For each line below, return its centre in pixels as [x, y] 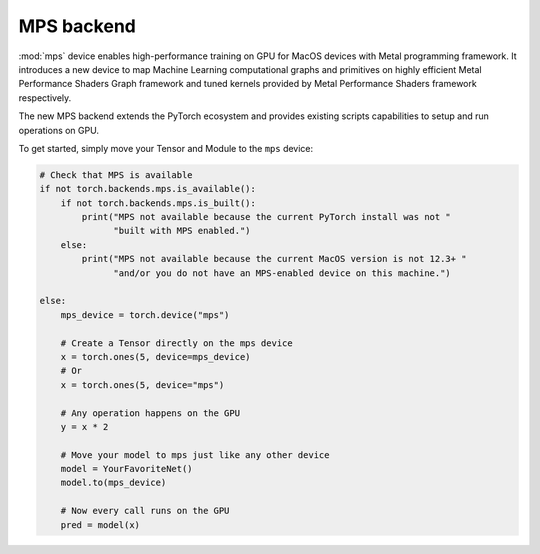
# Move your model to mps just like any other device [195, 454]
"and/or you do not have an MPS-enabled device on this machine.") [282, 273]
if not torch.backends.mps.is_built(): [158, 203]
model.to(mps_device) [113, 483]
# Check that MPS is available [116, 174]
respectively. [45, 97]
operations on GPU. [59, 130]
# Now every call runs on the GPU [145, 511]
